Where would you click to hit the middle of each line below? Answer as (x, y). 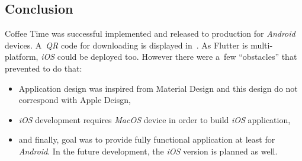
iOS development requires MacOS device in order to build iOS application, (155, 119)
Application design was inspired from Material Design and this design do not (158, 88)
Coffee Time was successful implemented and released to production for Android (150, 33)
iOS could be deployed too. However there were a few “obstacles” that (169, 57)
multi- (262, 45)
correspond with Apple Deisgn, (75, 100)
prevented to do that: (44, 68)
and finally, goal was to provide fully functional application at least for (147, 139)
